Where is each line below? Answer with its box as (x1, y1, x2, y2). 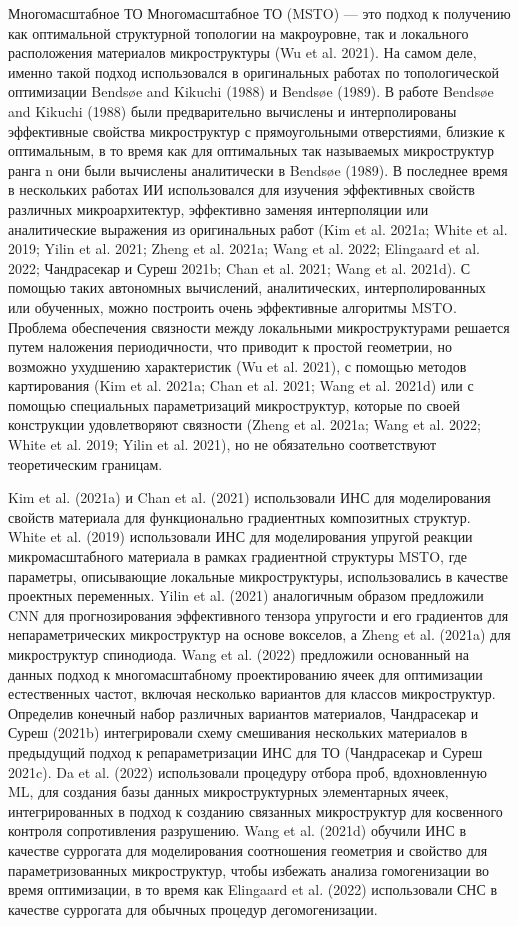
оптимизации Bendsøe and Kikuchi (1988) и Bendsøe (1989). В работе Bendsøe (8, 81, 494, 102)
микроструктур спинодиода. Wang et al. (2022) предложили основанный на (8, 644, 469, 664)
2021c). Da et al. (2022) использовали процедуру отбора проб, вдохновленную (8, 761, 487, 782)
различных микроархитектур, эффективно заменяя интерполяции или (8, 198, 429, 219)
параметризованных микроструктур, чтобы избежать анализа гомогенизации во (8, 859, 489, 880)
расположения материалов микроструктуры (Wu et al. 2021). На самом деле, (8, 42, 477, 63)
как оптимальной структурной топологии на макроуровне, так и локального (8, 22, 469, 43)
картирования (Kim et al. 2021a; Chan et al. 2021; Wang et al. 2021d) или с (8, 375, 474, 396)
